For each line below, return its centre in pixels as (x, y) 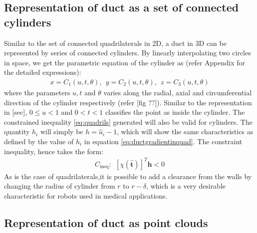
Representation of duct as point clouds (106, 222)
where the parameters (37, 92)
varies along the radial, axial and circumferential (178, 92)
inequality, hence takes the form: (54, 151)
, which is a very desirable (186, 186)
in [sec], (15, 112)
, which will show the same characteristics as (185, 131)
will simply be (62, 131)
